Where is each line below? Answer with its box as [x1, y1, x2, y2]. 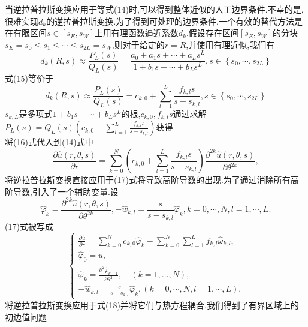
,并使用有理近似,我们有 [186, 38, 275, 50]
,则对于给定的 [111, 38, 165, 50]
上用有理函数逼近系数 [94, 26, 179, 39]
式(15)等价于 [5, 72, 53, 85]
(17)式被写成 [5, 220, 53, 233]
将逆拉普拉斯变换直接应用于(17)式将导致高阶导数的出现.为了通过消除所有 [5, 173, 291, 186]
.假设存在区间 [186, 26, 239, 39]
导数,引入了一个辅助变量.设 [13, 185, 119, 197]
